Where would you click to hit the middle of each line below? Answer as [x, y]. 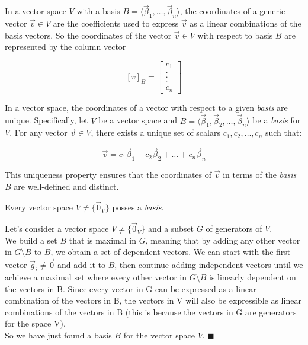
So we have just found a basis [58, 335]
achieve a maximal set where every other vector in [96, 277]
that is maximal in [102, 240]
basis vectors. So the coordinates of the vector [88, 35]
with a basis [98, 11]
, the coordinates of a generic [232, 11]
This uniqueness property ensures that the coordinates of [108, 175]
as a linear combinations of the [246, 23]
